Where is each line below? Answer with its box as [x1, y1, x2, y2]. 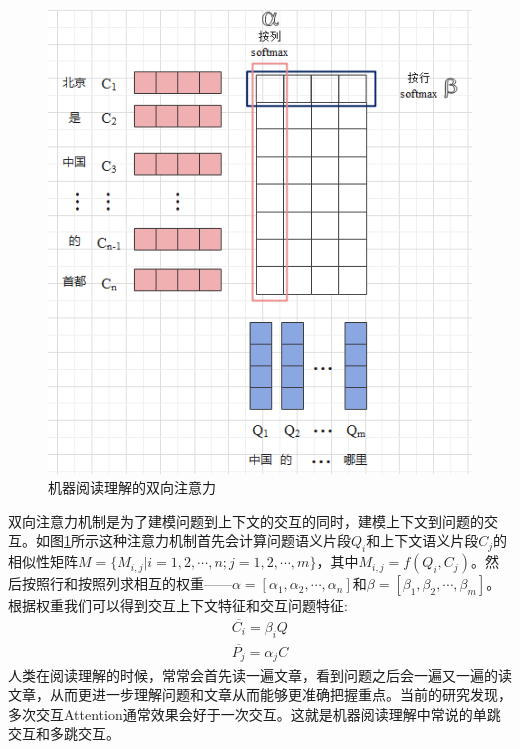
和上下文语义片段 [366, 530, 479, 551]
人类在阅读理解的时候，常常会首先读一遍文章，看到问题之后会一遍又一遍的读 [8, 664, 512, 685]
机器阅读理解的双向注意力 [48, 477, 216, 498]
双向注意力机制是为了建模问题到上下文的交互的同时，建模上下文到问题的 [8, 510, 484, 531]
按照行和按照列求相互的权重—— [21, 573, 232, 594]
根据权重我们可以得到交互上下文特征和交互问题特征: [8, 595, 348, 616]
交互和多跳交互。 [8, 723, 120, 744]
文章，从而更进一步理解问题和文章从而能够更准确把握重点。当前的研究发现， [8, 684, 512, 705]
